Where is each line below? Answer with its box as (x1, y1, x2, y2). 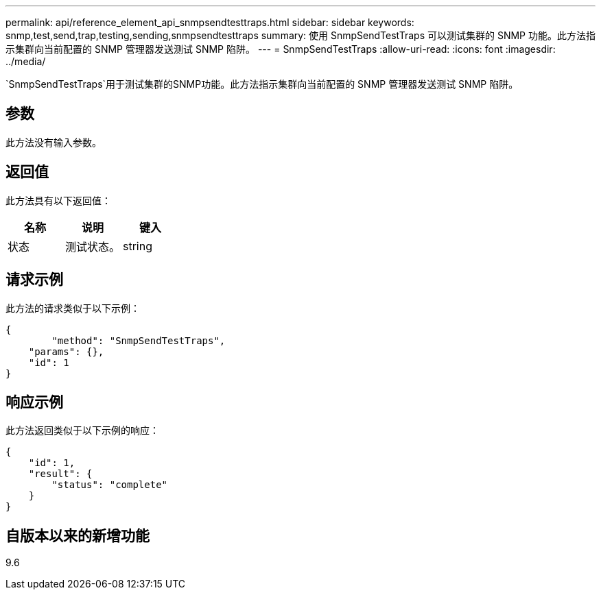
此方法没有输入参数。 (5, 136, 102, 148)
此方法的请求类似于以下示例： (5, 302, 140, 314)
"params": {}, (28, 345, 104, 357)
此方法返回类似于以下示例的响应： (5, 424, 159, 437)
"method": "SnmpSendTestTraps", (51, 335, 226, 346)
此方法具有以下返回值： (5, 194, 111, 206)
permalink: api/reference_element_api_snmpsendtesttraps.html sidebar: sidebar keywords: (5, 16, 414, 28)
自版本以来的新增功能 (5, 526, 150, 544)
